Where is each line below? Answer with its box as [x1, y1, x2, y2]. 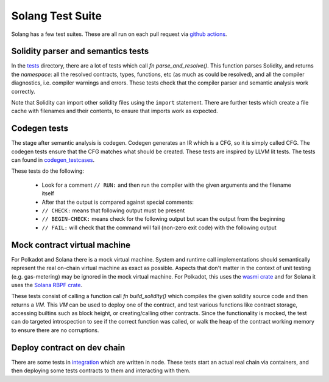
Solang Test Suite [11, 9, 102, 23]
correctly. [11, 88, 36, 95]
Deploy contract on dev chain [11, 342, 126, 353]
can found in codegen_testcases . [11, 156, 94, 164]
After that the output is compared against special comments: [41, 198, 194, 206]
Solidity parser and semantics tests [11, 46, 149, 57]
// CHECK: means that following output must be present [41, 207, 185, 214]
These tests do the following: [11, 167, 85, 175]
